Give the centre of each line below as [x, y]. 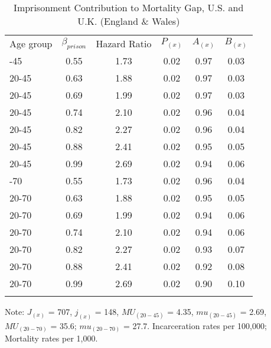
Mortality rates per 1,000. [51, 338]
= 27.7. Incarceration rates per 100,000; [195, 325]
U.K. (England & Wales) [129, 21]
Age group [31, 43]
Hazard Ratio [124, 43]
